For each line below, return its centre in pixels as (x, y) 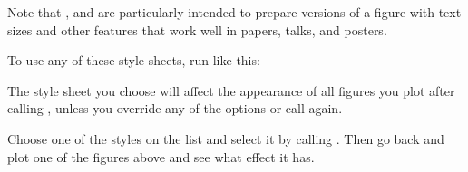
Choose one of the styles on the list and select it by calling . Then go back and (226, 138)
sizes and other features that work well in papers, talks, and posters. (197, 29)
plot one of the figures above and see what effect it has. (161, 156)
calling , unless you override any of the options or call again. (175, 108)
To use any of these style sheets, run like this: (134, 60)
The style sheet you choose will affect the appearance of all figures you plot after (231, 90)
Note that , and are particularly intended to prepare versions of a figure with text (234, 12)
